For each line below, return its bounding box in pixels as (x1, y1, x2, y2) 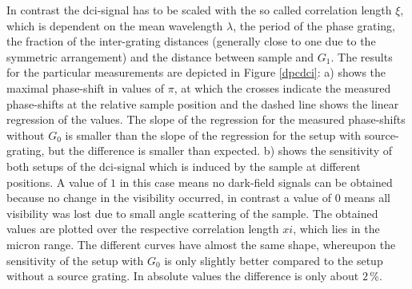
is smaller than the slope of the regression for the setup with (65, 126, 362, 143)
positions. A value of (6, 173, 107, 190)
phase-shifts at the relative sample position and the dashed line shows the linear (6, 95, 399, 112)
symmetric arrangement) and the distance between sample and (6, 48, 314, 65)
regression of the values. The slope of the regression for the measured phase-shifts (6, 111, 406, 128)
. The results (330, 48, 393, 65)
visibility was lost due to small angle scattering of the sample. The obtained (6, 204, 378, 221)
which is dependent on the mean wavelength (6, 17, 223, 34)
